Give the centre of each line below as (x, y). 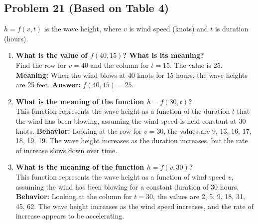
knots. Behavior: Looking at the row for (79, 130)
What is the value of (52, 55)
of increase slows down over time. (66, 150)
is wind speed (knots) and (169, 29)
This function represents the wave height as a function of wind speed (121, 176)
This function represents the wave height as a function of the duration (123, 111)
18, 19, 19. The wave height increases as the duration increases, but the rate (132, 140)
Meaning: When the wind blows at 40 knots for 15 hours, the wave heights (131, 75)
